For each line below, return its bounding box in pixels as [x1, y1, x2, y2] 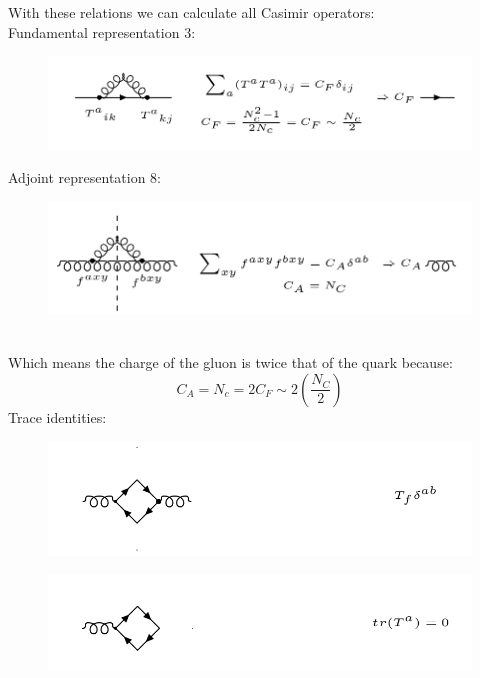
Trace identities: [8, 406, 107, 427]
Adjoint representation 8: [8, 167, 162, 188]
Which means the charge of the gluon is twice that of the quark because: [8, 352, 453, 373]
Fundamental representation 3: [8, 21, 196, 42]
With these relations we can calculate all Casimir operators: [8, 2, 375, 22]
